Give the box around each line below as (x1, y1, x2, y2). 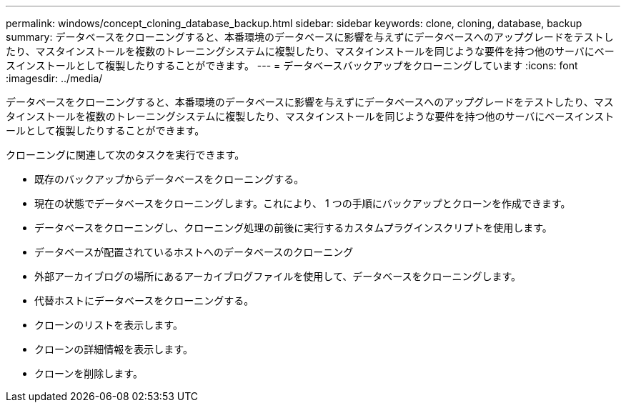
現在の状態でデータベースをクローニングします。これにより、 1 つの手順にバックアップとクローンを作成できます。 (34, 197, 571, 209)
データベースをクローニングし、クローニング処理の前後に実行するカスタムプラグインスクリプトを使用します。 (34, 222, 552, 234)
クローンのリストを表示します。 (34, 319, 183, 331)
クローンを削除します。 (34, 367, 143, 379)
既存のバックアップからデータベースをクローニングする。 (34, 173, 304, 185)
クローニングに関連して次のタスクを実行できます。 (6, 149, 245, 161)
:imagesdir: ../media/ (6, 72, 103, 84)
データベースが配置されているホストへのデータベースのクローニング (34, 246, 354, 258)
